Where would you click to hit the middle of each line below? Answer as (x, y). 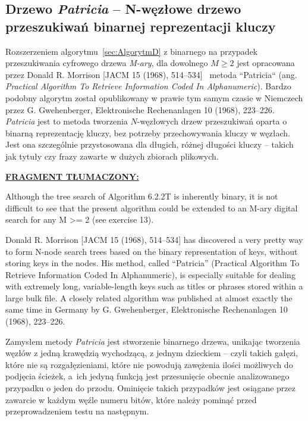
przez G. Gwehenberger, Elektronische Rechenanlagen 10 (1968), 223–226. (140, 109)
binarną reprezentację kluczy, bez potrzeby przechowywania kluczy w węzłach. (148, 132)
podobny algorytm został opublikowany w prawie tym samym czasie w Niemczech (154, 97)
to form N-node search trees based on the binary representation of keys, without (152, 251)
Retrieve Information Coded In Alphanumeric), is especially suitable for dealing (150, 274)
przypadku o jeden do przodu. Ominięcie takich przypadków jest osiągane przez (150, 388)
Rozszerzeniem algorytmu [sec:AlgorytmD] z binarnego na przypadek (132, 51)
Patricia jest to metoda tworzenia (67, 121)
